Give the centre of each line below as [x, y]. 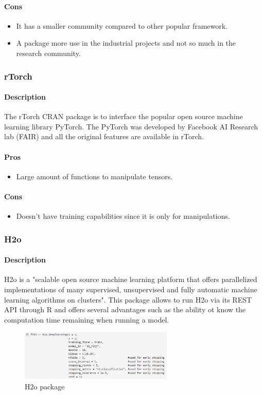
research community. [48, 53]
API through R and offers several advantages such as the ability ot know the [125, 309]
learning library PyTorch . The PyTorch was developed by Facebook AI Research [131, 126]
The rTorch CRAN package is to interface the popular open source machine [124, 116]
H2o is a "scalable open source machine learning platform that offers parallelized [131, 279]
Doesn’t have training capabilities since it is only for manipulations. [123, 216]
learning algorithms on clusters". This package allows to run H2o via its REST [128, 299]
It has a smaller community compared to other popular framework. [122, 25]
